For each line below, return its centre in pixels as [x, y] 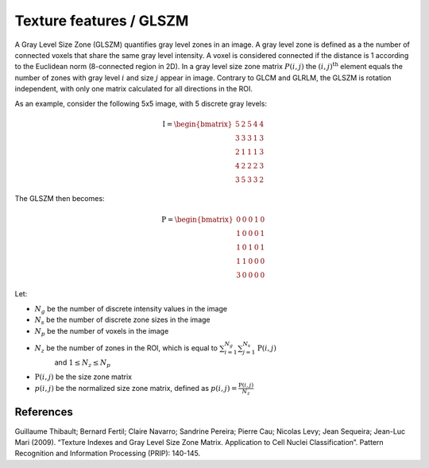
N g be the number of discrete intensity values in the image [131, 309]
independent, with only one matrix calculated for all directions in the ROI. [134, 89]
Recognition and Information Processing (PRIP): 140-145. [108, 454]
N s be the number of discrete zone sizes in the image [122, 321]
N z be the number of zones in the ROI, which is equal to [126, 348]
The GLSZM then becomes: [60, 199]
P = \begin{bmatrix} [197, 219]
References [44, 412]
